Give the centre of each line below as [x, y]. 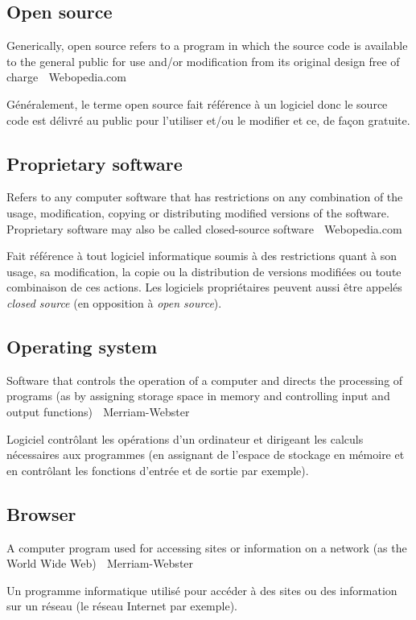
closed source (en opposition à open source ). [114, 302]
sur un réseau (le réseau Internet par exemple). [122, 606]
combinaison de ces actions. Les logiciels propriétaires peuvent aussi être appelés [204, 287]
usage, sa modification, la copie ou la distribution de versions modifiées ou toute [204, 271]
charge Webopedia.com [66, 77]
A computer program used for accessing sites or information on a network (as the [207, 547]
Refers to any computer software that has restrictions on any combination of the [205, 197]
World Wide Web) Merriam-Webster [100, 563]
